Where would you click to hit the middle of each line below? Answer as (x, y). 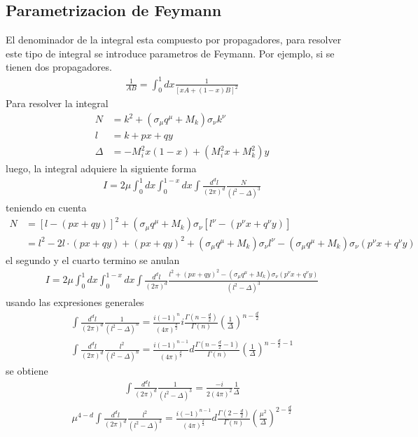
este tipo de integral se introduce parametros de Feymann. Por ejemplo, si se (170, 53)
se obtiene (27, 371)
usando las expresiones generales (75, 302)
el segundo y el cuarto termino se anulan (93, 259)
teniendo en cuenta (46, 208)
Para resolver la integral (57, 103)
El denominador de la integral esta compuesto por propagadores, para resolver (174, 40)
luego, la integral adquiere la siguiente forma (101, 168)
